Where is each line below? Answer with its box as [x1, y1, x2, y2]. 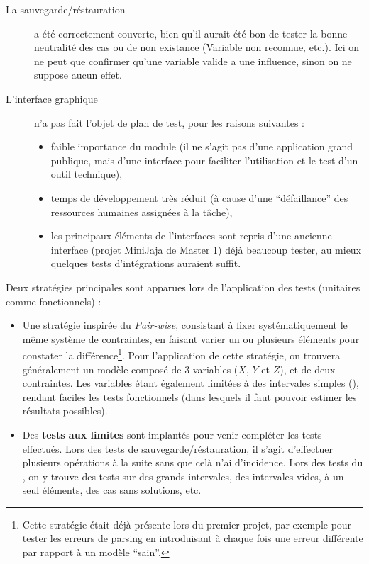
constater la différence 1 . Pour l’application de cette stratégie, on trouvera [22, 346, 341, 362]
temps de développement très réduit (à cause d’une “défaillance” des [50, 190, 348, 205]
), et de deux [280, 361, 336, 376]
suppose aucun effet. [34, 67, 122, 82]
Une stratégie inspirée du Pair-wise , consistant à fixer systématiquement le [22, 317, 348, 332]
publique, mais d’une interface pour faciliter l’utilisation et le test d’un [50, 152, 358, 167]
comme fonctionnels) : [6, 293, 101, 308]
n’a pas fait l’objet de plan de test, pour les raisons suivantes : [34, 115, 304, 130]
